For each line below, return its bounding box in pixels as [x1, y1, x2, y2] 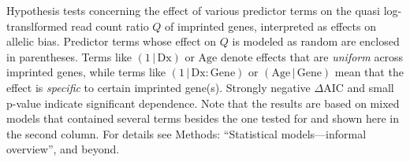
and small [347, 79, 394, 95]
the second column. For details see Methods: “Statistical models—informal [6, 125, 367, 142]
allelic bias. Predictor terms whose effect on [6, 33, 217, 50]
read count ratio [71, 17, 149, 34]
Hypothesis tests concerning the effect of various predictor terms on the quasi [6, 2, 380, 18]
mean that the [334, 64, 404, 80]
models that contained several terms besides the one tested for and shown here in [6, 110, 400, 127]
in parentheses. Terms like [6, 48, 132, 64]
